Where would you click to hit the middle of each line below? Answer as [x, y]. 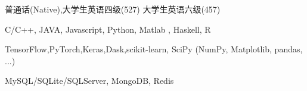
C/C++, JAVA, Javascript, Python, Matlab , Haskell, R [108, 29]
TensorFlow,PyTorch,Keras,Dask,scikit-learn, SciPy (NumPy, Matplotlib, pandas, [154, 49]
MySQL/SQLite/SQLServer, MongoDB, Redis [89, 81]
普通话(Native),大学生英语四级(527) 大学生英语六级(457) [113, 9]
